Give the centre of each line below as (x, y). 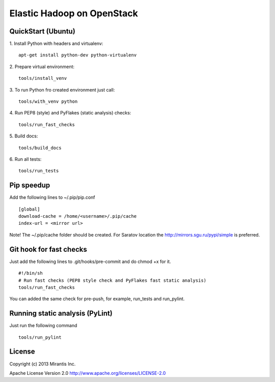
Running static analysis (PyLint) (61, 314)
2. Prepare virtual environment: (42, 67)
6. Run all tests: (25, 159)
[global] (29, 209)
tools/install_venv (43, 78)
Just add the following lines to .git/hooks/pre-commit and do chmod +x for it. (90, 261)
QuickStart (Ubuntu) (43, 31)
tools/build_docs (40, 148)
